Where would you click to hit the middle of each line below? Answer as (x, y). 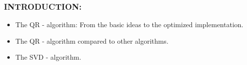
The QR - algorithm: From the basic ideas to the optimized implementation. (129, 24)
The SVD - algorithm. (48, 57)
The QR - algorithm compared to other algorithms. (92, 41)
